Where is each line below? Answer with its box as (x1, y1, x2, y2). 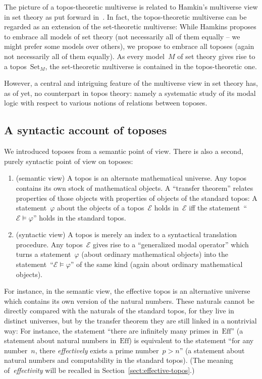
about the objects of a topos (57, 202, 144, 213)
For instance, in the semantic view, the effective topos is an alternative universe (4, 286, 250, 296)
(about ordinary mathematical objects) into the (81, 249, 228, 259)
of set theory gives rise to (177, 50, 255, 61)
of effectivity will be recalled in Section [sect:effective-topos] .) (4, 365, 195, 375)
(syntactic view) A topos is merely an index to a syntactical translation (16, 229, 237, 240)
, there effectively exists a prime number (35, 345, 159, 355)
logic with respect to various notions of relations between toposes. (4, 97, 207, 108)
